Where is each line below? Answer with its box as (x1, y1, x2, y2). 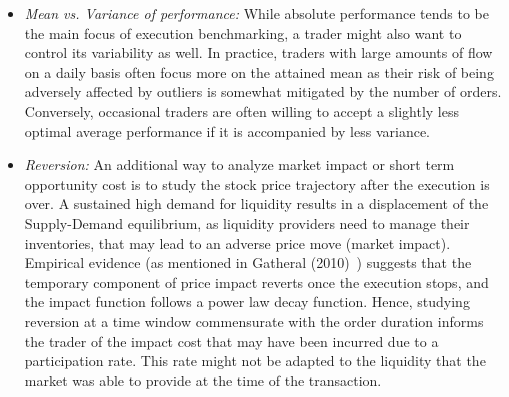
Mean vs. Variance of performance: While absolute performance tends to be (24, 3, 489, 23)
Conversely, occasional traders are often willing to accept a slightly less (24, 100, 459, 121)
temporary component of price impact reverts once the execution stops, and (24, 271, 489, 292)
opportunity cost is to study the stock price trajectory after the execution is (24, 173, 490, 194)
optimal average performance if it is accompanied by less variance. (24, 120, 430, 141)
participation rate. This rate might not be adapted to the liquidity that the (24, 350, 486, 371)
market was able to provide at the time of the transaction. (24, 369, 382, 390)
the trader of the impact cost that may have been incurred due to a (24, 330, 439, 351)
